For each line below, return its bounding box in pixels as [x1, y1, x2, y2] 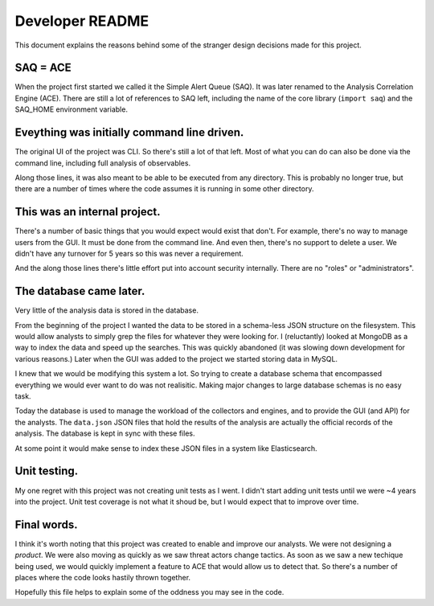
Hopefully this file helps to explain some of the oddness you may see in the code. [14, 588, 285, 597]
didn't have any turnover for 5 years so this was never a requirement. [14, 249, 244, 258]
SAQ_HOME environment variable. [14, 104, 129, 114]
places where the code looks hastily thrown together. [14, 572, 191, 582]
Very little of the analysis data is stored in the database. [14, 305, 199, 315]
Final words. [14, 518, 78, 531]
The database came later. [14, 285, 145, 298]
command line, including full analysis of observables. [14, 158, 191, 168]
